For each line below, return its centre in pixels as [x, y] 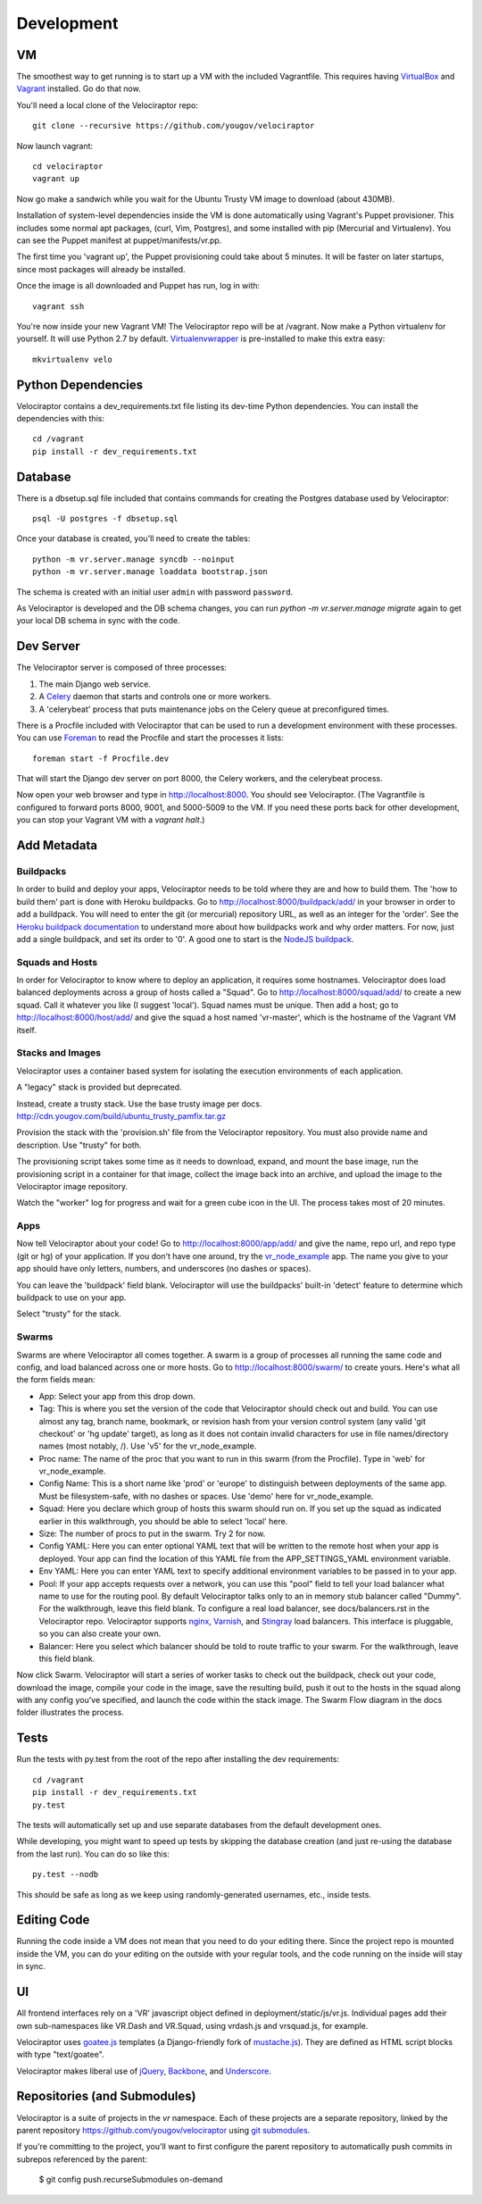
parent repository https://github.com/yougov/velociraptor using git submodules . [163, 2130]
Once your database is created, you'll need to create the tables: [133, 538]
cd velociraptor [68, 167]
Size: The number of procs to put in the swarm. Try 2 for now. [152, 1534]
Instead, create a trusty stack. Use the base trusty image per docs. [139, 1104]
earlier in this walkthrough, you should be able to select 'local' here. [163, 1521]
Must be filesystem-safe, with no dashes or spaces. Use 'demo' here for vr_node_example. [206, 1496]
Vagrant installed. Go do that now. [79, 88]
